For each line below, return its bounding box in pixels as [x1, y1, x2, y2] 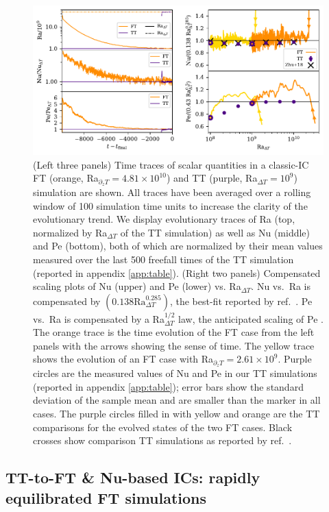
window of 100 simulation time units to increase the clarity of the [33, 198, 308, 212]
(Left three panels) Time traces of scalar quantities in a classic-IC [33, 157, 309, 171]
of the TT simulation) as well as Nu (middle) [120, 225, 310, 239]
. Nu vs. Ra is [251, 279, 311, 293]
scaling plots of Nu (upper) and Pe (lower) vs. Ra [33, 279, 241, 293]
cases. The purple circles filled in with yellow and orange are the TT [33, 406, 320, 421]
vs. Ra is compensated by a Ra [33, 311, 164, 326]
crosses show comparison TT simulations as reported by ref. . [33, 433, 292, 448]
